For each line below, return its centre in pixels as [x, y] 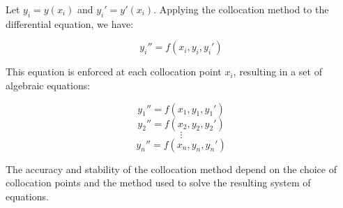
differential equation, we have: [70, 23]
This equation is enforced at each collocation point [114, 72]
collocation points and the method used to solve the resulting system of [158, 183]
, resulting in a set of [277, 72]
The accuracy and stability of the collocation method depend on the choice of [171, 169]
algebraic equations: [48, 85]
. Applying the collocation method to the [241, 9]
